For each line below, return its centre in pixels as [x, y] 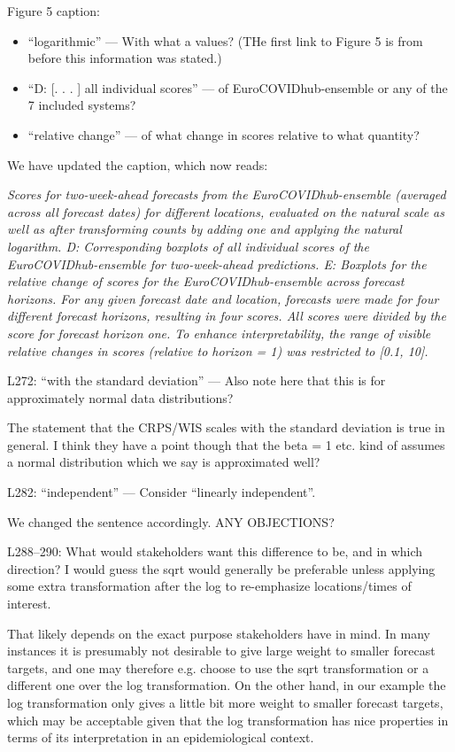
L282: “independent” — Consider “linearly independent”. [162, 492]
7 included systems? [82, 105]
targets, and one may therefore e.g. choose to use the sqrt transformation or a [218, 667]
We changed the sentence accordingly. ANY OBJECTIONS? [171, 521]
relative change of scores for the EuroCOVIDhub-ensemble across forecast [206, 281]
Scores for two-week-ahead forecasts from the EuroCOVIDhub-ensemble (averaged [227, 194]
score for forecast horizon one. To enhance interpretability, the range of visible [219, 333]
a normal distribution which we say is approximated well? [164, 462]
